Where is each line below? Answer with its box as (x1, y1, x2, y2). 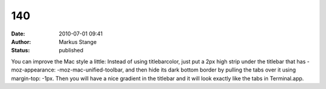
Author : (11, 38, 31, 45)
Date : (11, 30, 25, 37)
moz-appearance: (11, 66, 56, 73)
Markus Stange (59, 38, 97, 45)
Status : (11, 47, 30, 54)
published (59, 47, 84, 54)
